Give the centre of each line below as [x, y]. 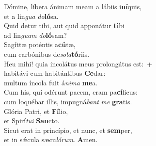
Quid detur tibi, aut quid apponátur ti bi [64, 25]
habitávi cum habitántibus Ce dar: [55, 73]
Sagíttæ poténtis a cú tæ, [40, 44]
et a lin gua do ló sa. [31, 16]
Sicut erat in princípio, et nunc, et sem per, [68, 130]
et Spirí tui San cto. [32, 121]
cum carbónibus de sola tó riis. [47, 54]
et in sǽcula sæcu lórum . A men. [51, 139]
